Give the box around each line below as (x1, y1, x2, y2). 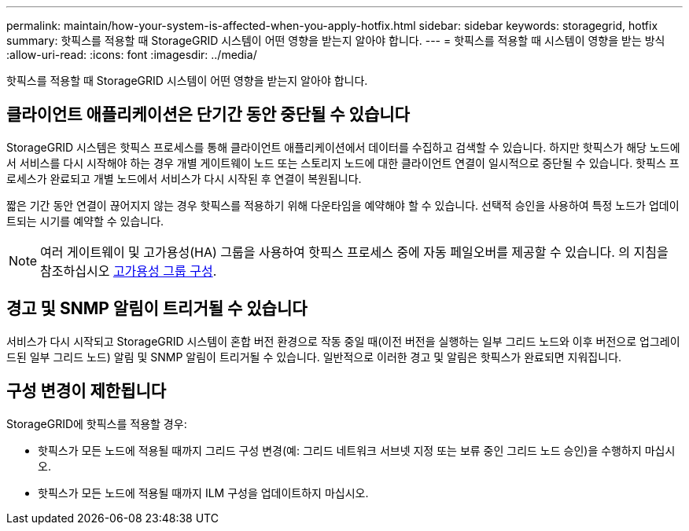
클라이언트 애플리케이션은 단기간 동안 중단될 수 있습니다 (6, 104, 410, 125)
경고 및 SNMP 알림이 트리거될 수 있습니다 (6, 298, 308, 319)
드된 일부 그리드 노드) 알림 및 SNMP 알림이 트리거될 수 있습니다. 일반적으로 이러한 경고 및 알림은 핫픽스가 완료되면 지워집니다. (6, 350, 622, 364)
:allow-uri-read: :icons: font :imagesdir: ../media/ (6, 48, 257, 61)
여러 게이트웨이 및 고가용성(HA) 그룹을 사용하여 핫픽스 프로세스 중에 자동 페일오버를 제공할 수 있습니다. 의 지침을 (40, 244, 669, 260)
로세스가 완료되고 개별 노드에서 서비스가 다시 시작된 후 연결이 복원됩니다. (6, 171, 362, 185)
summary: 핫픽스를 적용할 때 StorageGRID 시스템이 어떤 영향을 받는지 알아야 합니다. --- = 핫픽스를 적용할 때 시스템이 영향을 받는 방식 (6, 34, 665, 47)
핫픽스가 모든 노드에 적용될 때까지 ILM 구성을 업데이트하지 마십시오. (38, 485, 369, 500)
